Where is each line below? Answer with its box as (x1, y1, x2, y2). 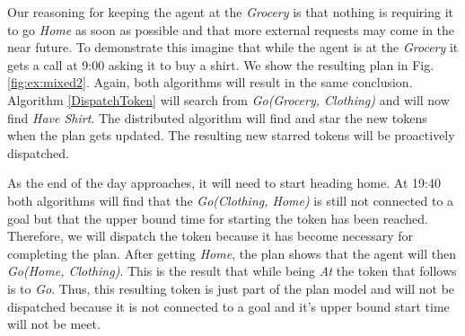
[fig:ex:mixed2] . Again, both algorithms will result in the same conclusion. (7, 73, 413, 92)
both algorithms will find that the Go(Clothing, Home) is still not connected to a (7, 190, 454, 209)
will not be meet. (7, 314, 101, 333)
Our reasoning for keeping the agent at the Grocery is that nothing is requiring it (7, 3, 453, 21)
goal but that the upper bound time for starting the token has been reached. (7, 208, 428, 227)
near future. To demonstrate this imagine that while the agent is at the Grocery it (7, 38, 459, 57)
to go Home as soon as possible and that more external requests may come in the (7, 20, 455, 39)
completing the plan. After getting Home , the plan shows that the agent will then (7, 243, 456, 262)
